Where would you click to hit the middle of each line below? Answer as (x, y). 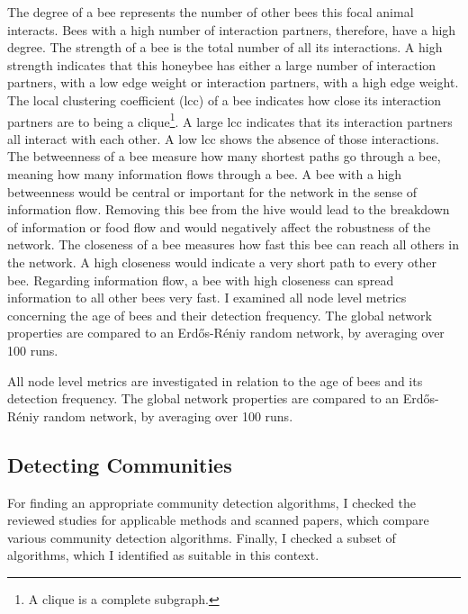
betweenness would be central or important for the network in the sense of (212, 191)
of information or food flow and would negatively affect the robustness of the (219, 226)
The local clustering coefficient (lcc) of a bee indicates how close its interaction (225, 99)
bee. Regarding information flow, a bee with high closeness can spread (201, 280)
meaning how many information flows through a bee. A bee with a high (205, 174)
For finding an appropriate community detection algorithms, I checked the (211, 502)
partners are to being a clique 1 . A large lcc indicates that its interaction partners (230, 120)
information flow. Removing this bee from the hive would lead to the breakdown (229, 209)
